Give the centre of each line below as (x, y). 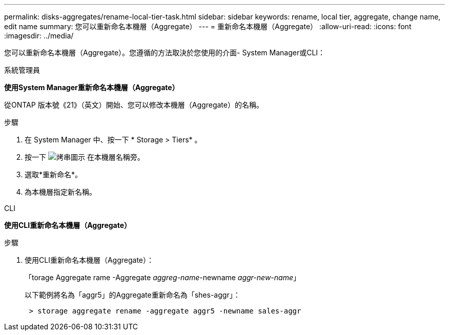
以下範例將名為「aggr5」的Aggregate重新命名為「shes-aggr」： (132, 295)
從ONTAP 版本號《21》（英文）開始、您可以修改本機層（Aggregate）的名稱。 (134, 105)
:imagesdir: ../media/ (39, 36)
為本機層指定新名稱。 (60, 192)
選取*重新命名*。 (54, 174)
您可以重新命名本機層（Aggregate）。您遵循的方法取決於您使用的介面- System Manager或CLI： (165, 53)
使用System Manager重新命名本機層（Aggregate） (92, 87)
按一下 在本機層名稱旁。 (85, 157)
